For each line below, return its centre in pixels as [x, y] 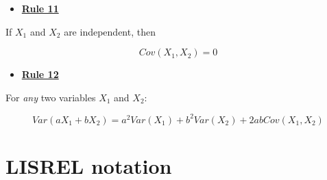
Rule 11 [40, 8]
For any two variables [51, 97]
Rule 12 [40, 74]
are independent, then [110, 31]
